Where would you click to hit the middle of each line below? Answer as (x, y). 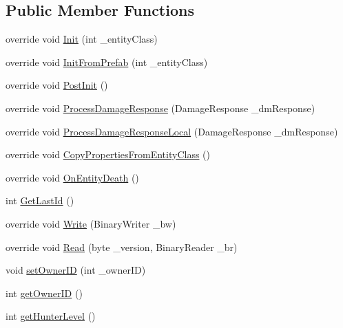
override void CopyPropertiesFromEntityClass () (108, 154)
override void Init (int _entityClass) (82, 39)
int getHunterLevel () (51, 316)
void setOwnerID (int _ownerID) (76, 270)
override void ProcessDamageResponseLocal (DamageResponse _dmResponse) (172, 131)
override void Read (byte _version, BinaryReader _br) (122, 247)
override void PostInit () (57, 85)
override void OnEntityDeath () (72, 177)
